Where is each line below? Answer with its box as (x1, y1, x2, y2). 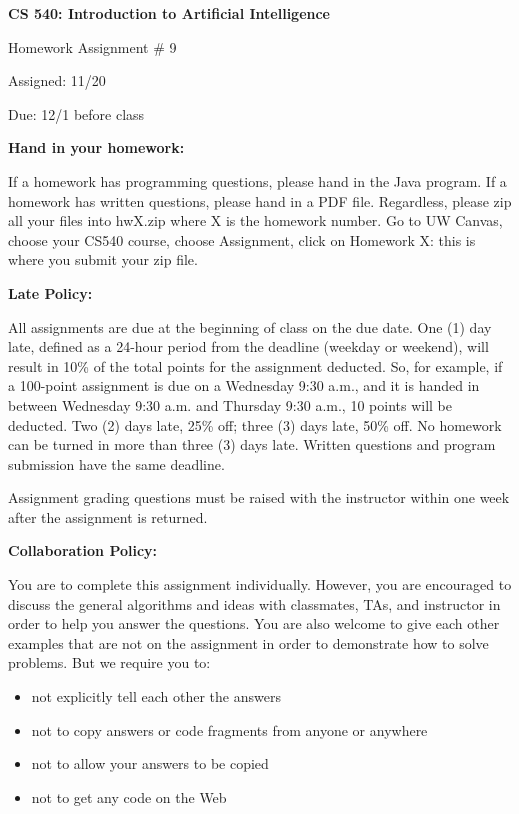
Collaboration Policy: (8, 540, 158, 561)
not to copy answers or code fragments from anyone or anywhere (31, 719, 428, 740)
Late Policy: (8, 282, 93, 303)
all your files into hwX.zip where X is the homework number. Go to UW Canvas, (8, 210, 503, 231)
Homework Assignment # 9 (8, 36, 177, 57)
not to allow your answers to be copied (31, 753, 269, 774)
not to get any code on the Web (31, 786, 227, 807)
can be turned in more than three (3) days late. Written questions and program (8, 434, 496, 455)
